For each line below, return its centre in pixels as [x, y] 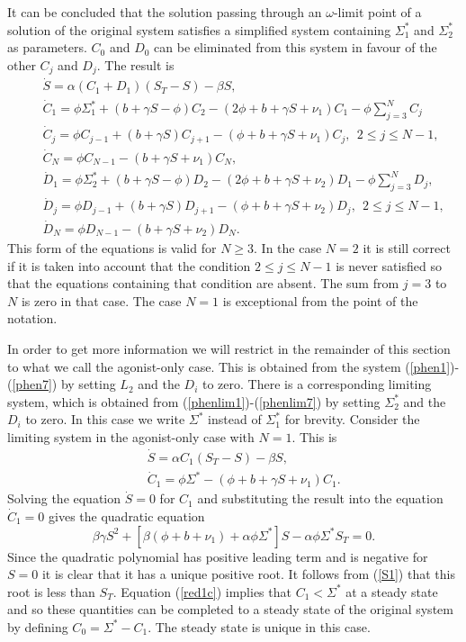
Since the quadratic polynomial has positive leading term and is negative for [218, 556]
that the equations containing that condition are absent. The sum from [203, 283]
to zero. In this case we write [105, 419]
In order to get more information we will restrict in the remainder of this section [229, 349]
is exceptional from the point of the [320, 300]
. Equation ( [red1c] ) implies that [202, 591]
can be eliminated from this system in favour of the [296, 47]
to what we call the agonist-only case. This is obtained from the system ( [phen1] [229, 366]
